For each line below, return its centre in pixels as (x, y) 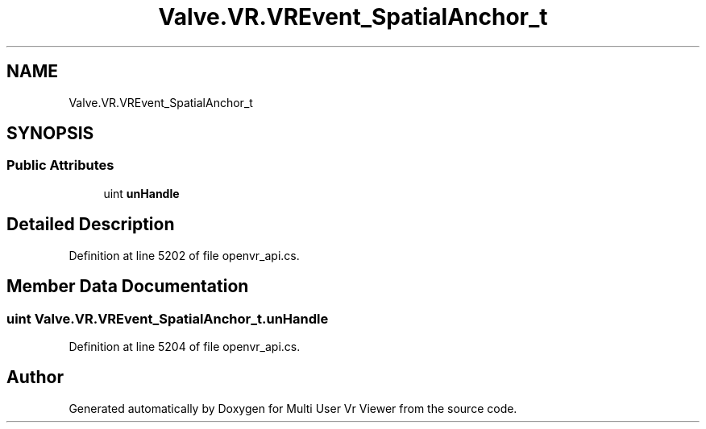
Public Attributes (60, 165)
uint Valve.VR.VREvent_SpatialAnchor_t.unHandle (168, 318)
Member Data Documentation (128, 287)
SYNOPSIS (50, 134)
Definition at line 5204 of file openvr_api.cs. (185, 346)
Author (35, 377)
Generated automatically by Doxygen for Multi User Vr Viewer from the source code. (293, 408)
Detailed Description (91, 225)
